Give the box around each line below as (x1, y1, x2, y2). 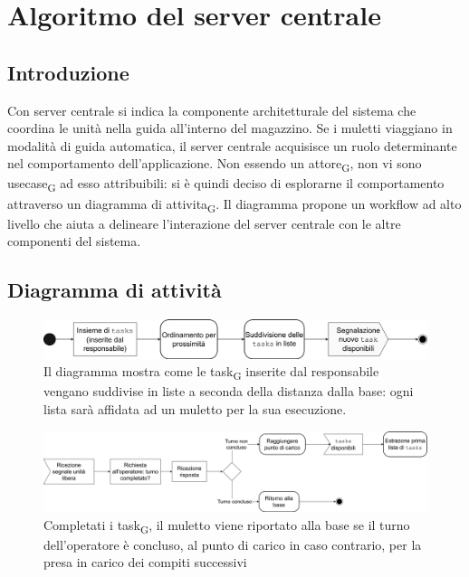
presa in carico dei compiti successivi (43, 553, 247, 572)
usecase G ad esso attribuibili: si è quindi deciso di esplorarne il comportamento (7, 174, 445, 195)
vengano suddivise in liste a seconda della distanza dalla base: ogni (43, 382, 414, 401)
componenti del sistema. (7, 232, 141, 251)
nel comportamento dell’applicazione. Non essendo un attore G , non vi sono (7, 154, 422, 175)
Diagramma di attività (7, 276, 222, 304)
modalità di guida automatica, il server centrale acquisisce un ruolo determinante (7, 136, 457, 155)
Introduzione (7, 58, 129, 86)
